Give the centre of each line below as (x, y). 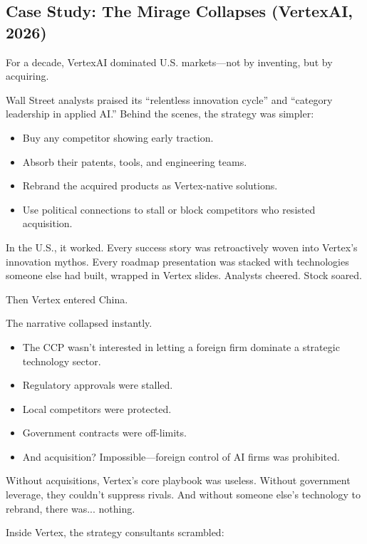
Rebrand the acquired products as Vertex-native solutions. (150, 185)
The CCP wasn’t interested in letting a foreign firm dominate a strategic (181, 346)
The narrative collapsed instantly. (79, 323)
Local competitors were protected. (97, 408)
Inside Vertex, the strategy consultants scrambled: (115, 532)
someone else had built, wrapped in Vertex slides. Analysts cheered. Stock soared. (184, 275)
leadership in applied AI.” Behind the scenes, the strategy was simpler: (160, 114)
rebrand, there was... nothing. (71, 508)
